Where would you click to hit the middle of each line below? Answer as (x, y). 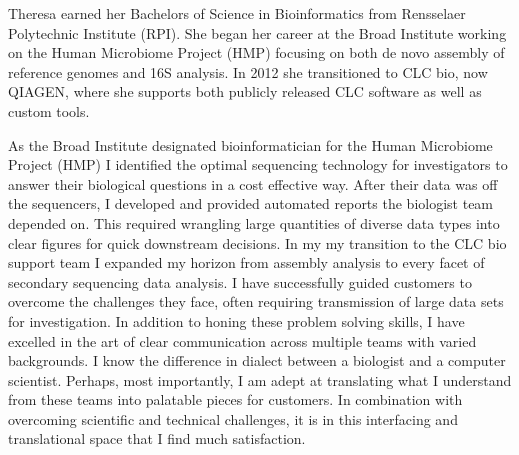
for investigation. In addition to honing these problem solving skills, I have (236, 320)
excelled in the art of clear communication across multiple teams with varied (242, 340)
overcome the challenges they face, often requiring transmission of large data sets (256, 301)
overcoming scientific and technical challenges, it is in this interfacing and (233, 418)
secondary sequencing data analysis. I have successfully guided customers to (240, 281)
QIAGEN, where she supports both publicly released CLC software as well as (245, 91)
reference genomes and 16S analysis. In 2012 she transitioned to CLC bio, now (248, 71)
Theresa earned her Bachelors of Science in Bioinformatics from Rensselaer (237, 13)
